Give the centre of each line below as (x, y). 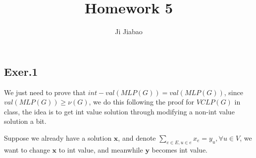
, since (233, 92)
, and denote (137, 137)
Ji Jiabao (129, 31)
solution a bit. (25, 121)
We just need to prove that (45, 92)
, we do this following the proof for (142, 102)
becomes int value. (179, 149)
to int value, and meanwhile (101, 149)
